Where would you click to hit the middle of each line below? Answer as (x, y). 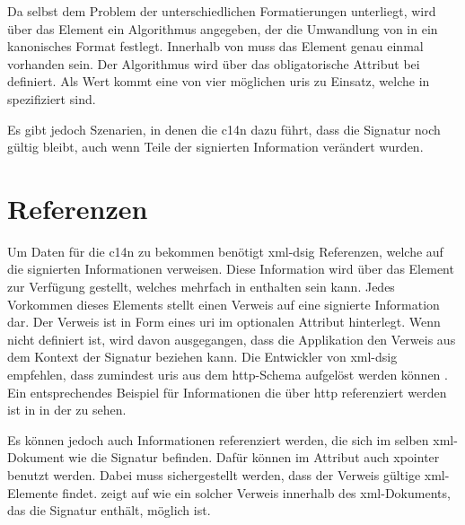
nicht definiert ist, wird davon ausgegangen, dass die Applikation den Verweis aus (232, 339)
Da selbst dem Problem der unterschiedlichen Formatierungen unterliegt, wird (222, 11)
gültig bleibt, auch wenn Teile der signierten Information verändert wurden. (215, 147)
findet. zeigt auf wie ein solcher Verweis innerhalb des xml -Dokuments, (256, 492)
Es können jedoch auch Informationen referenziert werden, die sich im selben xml (231, 439)
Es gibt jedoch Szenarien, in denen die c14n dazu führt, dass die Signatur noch (224, 129)
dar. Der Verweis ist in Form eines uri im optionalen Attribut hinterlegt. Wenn (224, 322)
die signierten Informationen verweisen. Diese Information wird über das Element (231, 269)
